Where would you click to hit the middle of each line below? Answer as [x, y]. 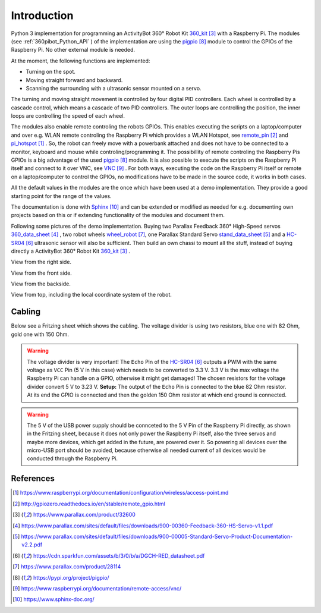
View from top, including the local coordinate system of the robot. [92, 295]
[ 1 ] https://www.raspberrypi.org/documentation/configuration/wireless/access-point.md [121, 493]
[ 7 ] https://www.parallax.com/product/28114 [67, 567]
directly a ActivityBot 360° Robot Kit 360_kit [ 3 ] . [71, 251]
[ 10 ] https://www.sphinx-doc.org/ [53, 599]
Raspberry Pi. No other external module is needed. [73, 50]
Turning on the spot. [51, 72]
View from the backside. [41, 284]
